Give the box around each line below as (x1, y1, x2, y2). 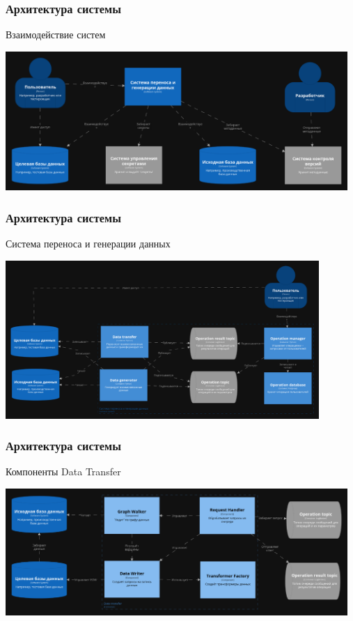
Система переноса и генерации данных (6, 236, 171, 251)
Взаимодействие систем (6, 27, 106, 42)
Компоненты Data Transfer (6, 464, 121, 479)
